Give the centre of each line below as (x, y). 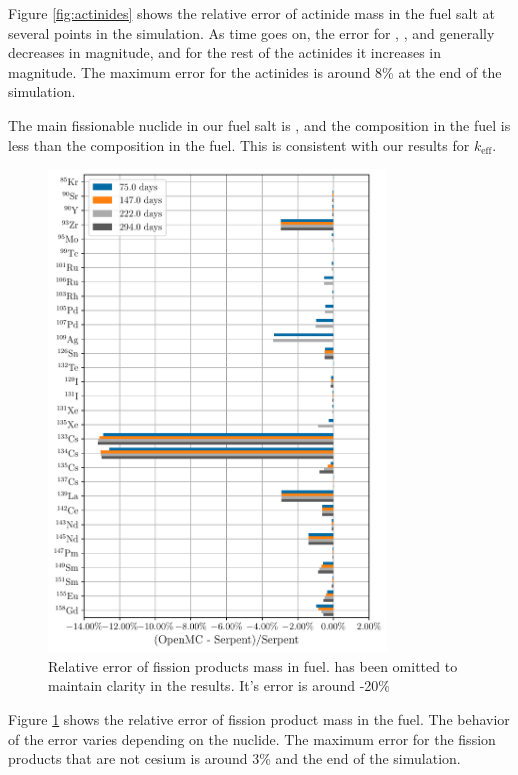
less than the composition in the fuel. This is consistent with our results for (239, 144)
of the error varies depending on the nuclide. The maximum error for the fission (252, 738)
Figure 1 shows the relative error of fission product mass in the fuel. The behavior (259, 719)
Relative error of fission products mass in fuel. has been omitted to (253, 665)
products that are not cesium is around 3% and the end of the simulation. (234, 758)
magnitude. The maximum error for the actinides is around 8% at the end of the (255, 71)
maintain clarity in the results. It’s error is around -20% (219, 685)
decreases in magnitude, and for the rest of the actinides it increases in (225, 52)
